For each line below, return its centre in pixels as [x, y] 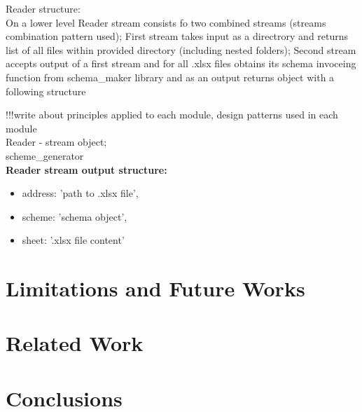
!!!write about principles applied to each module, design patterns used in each [172, 115]
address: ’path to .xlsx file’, [80, 193]
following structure [46, 91]
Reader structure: [43, 8]
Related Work [75, 343]
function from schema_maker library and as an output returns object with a [170, 77]
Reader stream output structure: [86, 169]
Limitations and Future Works [155, 288]
